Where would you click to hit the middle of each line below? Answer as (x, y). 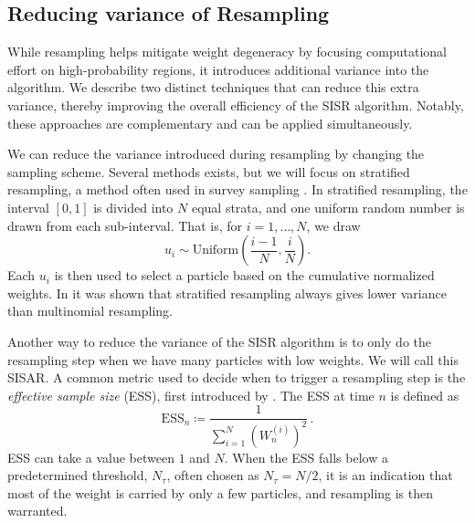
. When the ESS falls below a (306, 457)
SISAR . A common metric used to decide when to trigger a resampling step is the (237, 377)
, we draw (333, 225)
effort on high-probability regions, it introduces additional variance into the (218, 69)
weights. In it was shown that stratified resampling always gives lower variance (227, 293)
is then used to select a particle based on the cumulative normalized (244, 275)
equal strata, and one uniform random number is (328, 207)
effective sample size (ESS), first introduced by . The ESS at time (191, 395)
